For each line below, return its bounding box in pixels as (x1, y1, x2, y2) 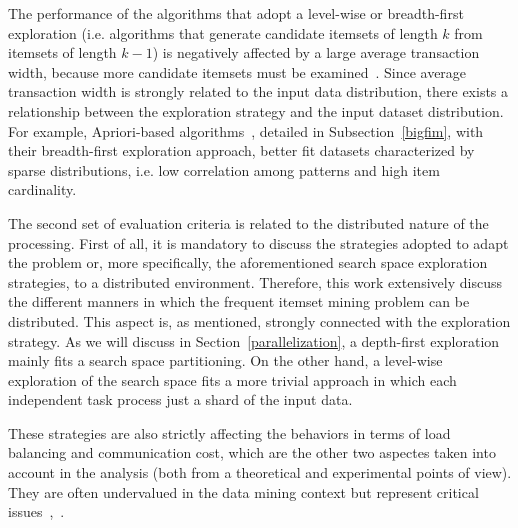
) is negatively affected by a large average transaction (152, 42, 480, 63)
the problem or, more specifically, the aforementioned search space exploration (8, 252, 488, 273)
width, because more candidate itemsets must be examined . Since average (8, 61, 467, 82)
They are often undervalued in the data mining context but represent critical (8, 481, 479, 502)
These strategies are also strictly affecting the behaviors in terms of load (8, 422, 451, 443)
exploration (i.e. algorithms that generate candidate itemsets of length (8, 22, 438, 43)
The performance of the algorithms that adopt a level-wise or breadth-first (8, 3, 464, 23)
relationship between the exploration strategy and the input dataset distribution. (8, 100, 504, 121)
